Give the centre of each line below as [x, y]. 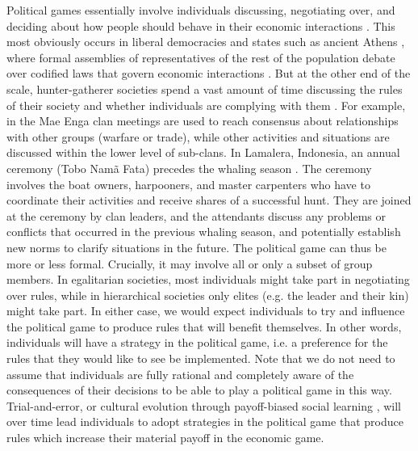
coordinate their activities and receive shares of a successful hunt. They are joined [209, 200]
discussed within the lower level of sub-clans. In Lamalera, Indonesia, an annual [203, 152]
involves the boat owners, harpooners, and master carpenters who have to [188, 184]
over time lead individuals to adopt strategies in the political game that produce [205, 421]
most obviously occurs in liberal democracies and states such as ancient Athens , [206, 42]
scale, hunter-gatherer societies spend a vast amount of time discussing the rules [205, 89]
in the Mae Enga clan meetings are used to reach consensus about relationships [203, 121]
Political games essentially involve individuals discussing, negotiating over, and [201, 10]
